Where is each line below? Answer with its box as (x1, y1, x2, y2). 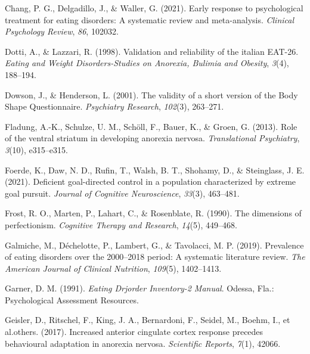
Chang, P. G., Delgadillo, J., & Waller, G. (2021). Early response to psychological (5, 2, 303, 14)
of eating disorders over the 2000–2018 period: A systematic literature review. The (5, 250, 305, 263)
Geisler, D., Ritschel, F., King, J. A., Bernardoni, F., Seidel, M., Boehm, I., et (5, 313, 290, 326)
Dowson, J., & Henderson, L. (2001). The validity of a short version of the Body (5, 88, 298, 101)
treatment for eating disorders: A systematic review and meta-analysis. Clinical (5, 13, 294, 26)
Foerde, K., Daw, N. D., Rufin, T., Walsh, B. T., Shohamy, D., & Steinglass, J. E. (5, 163, 305, 176)
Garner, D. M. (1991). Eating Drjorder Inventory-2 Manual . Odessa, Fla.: (5, 282, 274, 294)
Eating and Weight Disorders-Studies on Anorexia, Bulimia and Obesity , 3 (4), (5, 57, 289, 69)
